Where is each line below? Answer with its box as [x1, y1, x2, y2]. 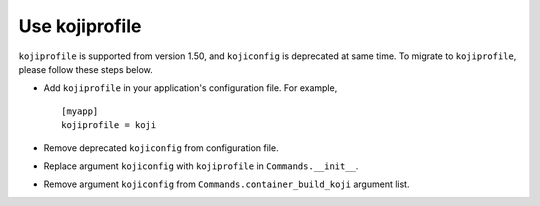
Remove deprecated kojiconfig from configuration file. [43, 141, 279, 154]
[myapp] [61, 105, 99, 117]
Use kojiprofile [18, 15, 142, 37]
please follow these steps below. [18, 63, 154, 75]
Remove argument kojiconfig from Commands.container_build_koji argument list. [43, 178, 410, 190]
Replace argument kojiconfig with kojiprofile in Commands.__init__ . [43, 160, 359, 172]
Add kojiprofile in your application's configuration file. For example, [43, 82, 338, 94]
